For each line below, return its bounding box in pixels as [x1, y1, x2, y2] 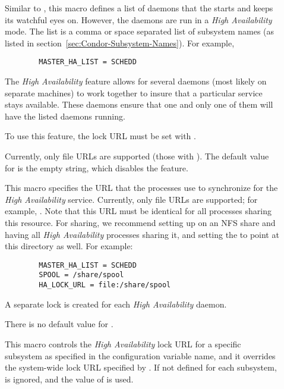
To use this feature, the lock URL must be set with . [5, 130, 196, 142]
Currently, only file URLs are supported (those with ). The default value [5, 150, 269, 162]
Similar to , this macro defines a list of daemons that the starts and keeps [5, 2, 273, 14]
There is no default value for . [5, 318, 113, 330]
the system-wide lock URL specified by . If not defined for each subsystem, [5, 361, 277, 374]
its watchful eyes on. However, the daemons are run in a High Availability [5, 13, 272, 26]
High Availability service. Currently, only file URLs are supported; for [5, 193, 258, 205]
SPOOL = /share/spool [39, 271, 124, 280]
